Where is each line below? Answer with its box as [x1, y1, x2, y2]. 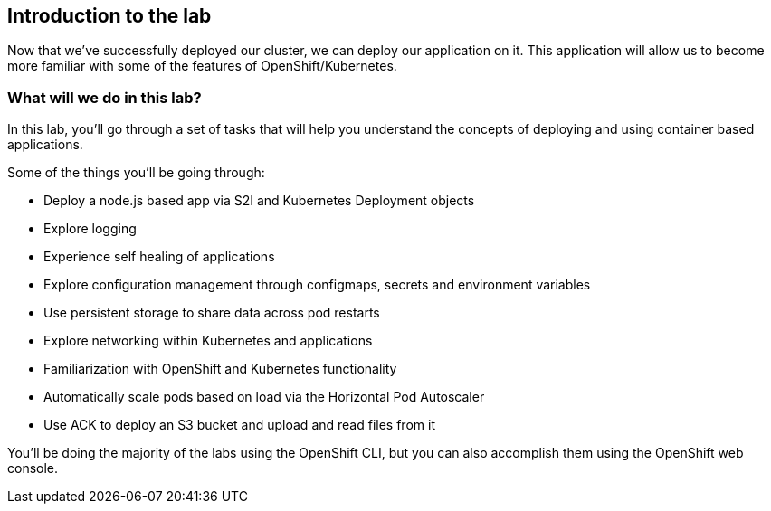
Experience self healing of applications [43, 249, 275, 265]
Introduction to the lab [7, 5, 212, 27]
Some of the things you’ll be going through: [7, 165, 265, 181]
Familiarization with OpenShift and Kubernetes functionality [43, 361, 397, 377]
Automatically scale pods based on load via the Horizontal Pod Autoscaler [43, 389, 485, 405]
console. [7, 460, 59, 477]
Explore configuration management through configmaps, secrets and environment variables [43, 277, 591, 293]
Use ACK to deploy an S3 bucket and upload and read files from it [43, 417, 435, 433]
